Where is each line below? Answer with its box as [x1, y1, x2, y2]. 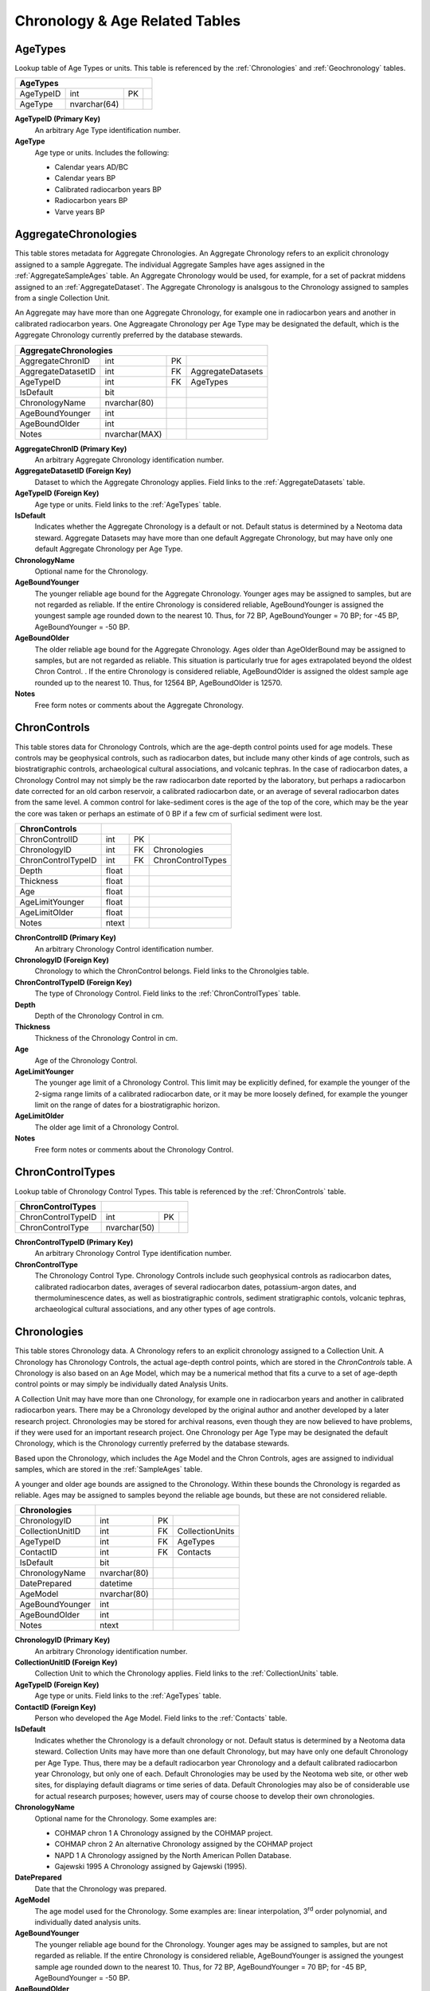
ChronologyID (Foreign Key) [14, 956, 109, 965]
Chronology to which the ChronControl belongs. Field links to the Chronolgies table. [34, 966, 310, 976]
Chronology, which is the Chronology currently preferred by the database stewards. [14, 1438, 290, 1449]
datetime [100, 1578, 133, 1589]
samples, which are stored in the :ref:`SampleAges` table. [14, 1465, 203, 1474]
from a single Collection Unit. [14, 293, 111, 303]
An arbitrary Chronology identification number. [34, 1646, 188, 1656]
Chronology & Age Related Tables [14, 12, 241, 29]
